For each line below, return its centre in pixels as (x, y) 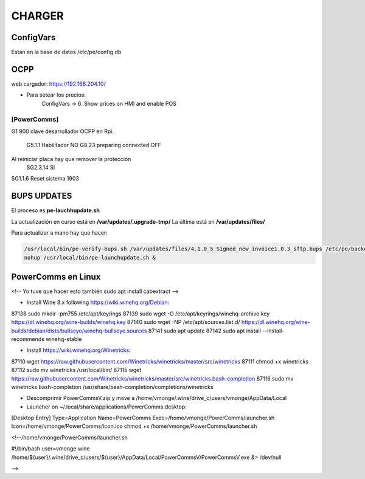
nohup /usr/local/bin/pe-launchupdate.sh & (90, 257)
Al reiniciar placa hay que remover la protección (71, 159)
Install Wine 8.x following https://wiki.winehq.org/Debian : (98, 302)
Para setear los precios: (56, 95)
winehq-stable (64, 339)
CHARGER (37, 16)
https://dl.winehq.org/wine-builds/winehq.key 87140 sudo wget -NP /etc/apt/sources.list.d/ (126, 322)
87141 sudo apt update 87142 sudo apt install (205, 331)
